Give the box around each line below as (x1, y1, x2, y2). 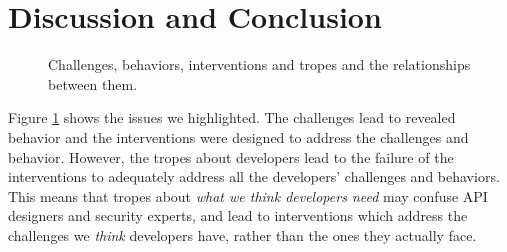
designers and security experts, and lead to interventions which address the (8, 205, 468, 226)
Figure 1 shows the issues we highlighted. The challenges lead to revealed (8, 107, 456, 128)
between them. (48, 73, 138, 94)
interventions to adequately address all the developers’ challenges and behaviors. (8, 166, 500, 187)
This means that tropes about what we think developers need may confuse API (8, 185, 488, 206)
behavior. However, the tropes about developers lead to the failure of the (8, 146, 454, 167)
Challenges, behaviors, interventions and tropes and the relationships (48, 54, 471, 75)
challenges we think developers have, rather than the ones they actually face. (8, 224, 477, 245)
